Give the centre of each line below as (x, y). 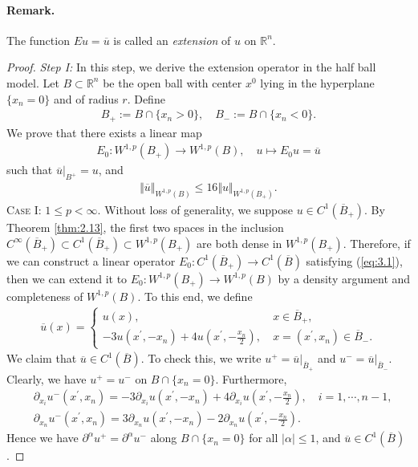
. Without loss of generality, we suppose (195, 209)
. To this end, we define (195, 296)
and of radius (86, 98)
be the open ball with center (172, 82)
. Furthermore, (251, 378)
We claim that (42, 358)
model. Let (33, 82)
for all (264, 438)
